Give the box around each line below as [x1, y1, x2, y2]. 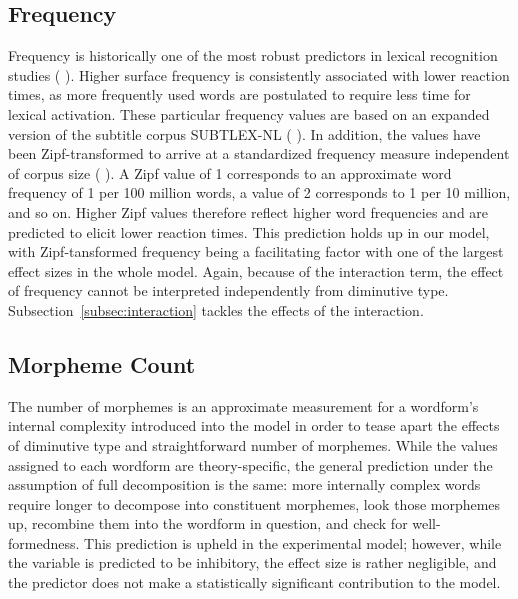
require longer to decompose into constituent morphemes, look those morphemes [8, 493, 501, 514]
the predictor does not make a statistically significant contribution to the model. [8, 572, 501, 593]
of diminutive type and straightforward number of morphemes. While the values [8, 434, 498, 455]
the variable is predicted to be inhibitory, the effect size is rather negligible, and [8, 552, 497, 573]
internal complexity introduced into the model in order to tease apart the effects [8, 415, 500, 436]
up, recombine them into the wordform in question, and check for [8, 513, 408, 534]
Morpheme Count [8, 348, 196, 379]
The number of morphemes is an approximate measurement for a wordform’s [8, 395, 479, 416]
